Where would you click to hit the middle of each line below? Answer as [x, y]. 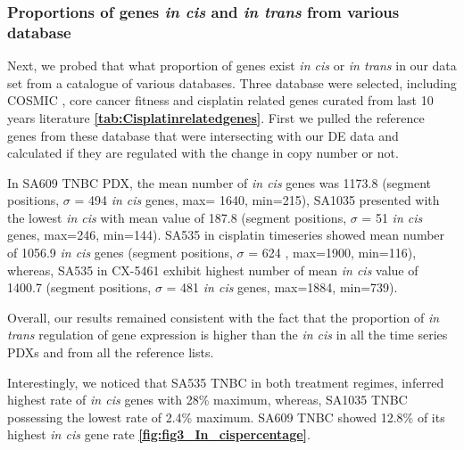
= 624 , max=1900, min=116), [332, 253]
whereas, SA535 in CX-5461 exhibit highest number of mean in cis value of [213, 270]
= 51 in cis [392, 217]
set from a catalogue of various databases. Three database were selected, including [232, 82]
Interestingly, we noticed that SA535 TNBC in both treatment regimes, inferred [226, 382]
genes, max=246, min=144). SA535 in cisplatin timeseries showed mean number [226, 235]
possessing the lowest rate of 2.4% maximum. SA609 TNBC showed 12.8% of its [226, 417]
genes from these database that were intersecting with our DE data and [203, 135]
